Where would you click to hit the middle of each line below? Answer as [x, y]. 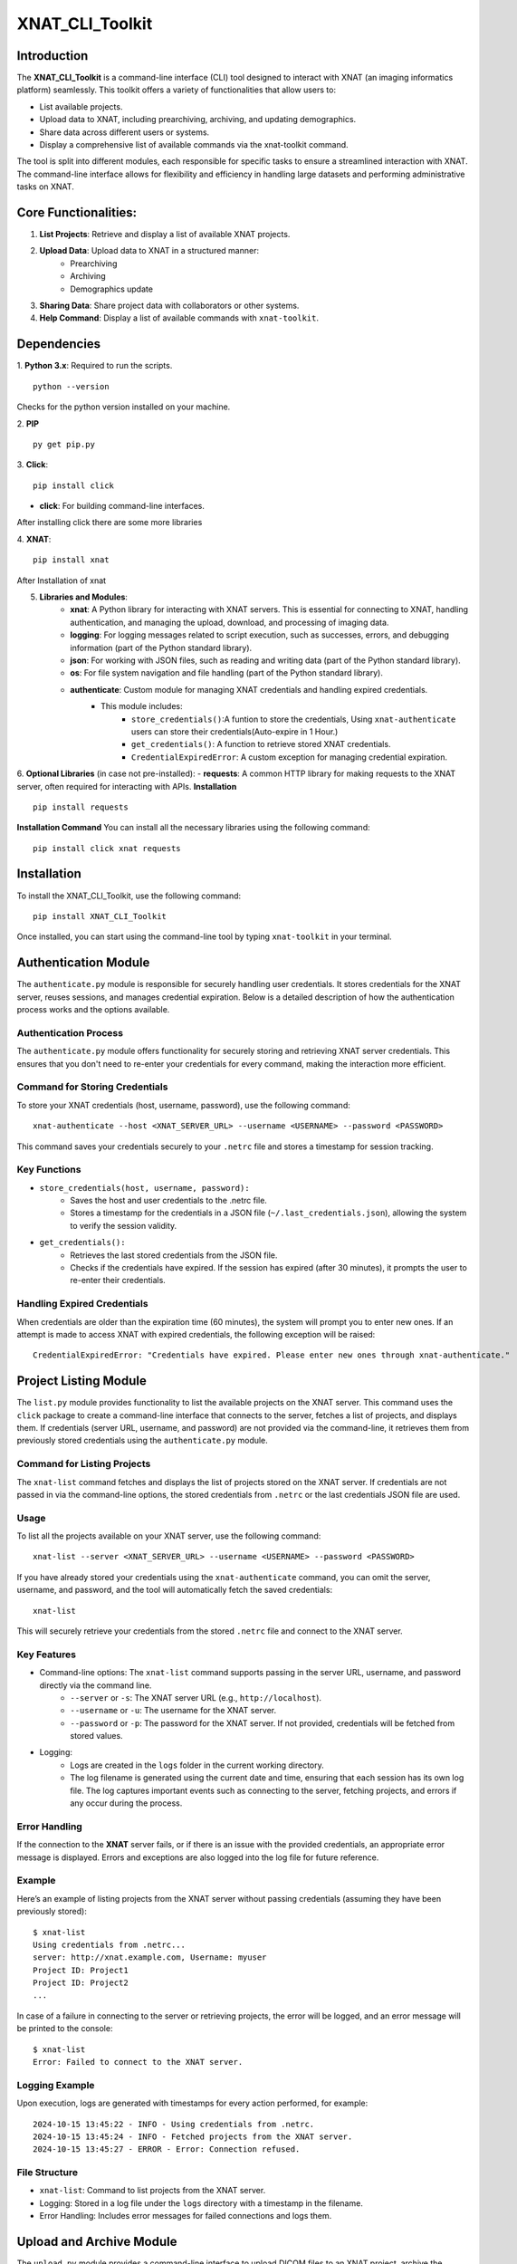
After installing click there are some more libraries [110, 523]
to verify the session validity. [124, 1225]
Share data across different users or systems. [124, 132]
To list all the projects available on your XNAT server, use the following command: [169, 1536]
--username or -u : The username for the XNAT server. [173, 1711]
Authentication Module [83, 963]
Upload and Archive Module [97, 2242]
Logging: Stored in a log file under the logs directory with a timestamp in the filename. [201, 2203]
